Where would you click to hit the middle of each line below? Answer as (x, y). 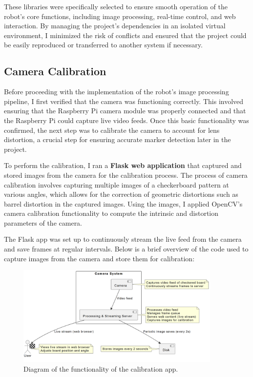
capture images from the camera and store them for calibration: (99, 258)
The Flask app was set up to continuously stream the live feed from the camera (123, 239)
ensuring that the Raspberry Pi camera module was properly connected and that (125, 111)
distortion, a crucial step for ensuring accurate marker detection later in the (117, 139)
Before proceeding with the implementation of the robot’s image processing (116, 92)
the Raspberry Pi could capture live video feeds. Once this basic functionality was (126, 120)
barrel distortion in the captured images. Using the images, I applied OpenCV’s (123, 203)
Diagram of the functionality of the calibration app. (101, 368)
